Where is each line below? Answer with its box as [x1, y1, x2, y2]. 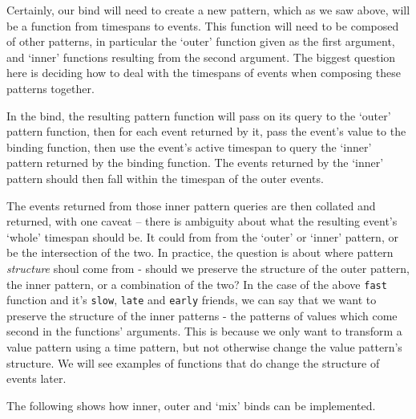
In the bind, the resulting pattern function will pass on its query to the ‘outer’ [6, 107, 391, 124]
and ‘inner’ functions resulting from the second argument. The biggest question [6, 48, 396, 65]
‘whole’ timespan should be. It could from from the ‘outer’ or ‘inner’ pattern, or [6, 228, 398, 245]
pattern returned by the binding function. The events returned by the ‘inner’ [6, 154, 384, 171]
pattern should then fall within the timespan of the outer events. [6, 169, 324, 186]
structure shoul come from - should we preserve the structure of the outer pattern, [6, 259, 410, 276]
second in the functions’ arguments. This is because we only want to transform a [6, 323, 402, 340]
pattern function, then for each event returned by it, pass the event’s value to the [6, 123, 406, 140]
